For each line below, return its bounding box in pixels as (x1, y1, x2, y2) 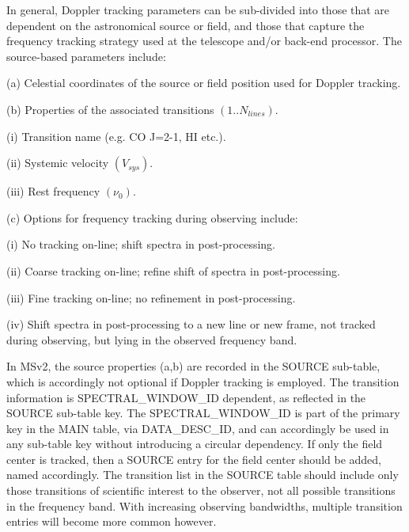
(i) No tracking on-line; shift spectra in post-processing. (6, 236, 276, 253)
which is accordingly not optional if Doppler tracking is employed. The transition (6, 373, 400, 389)
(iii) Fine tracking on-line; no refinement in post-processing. (6, 289, 296, 306)
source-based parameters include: (6, 47, 166, 64)
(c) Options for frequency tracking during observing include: (6, 209, 298, 226)
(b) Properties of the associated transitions (6, 101, 214, 117)
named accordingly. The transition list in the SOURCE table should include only (6, 466, 399, 483)
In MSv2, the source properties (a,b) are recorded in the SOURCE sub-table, (6, 358, 381, 374)
